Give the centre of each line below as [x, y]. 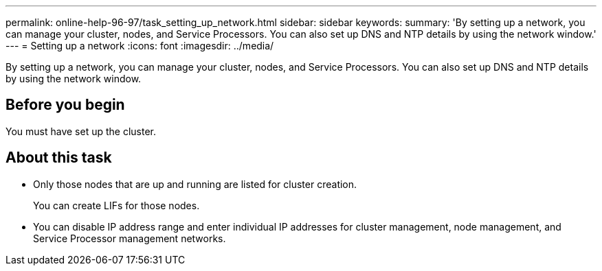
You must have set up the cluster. [81, 131]
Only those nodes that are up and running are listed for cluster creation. [195, 184]
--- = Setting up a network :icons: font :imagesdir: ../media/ [140, 46]
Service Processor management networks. [130, 238]
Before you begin [65, 105]
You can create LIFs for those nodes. [116, 205]
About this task [59, 158]
